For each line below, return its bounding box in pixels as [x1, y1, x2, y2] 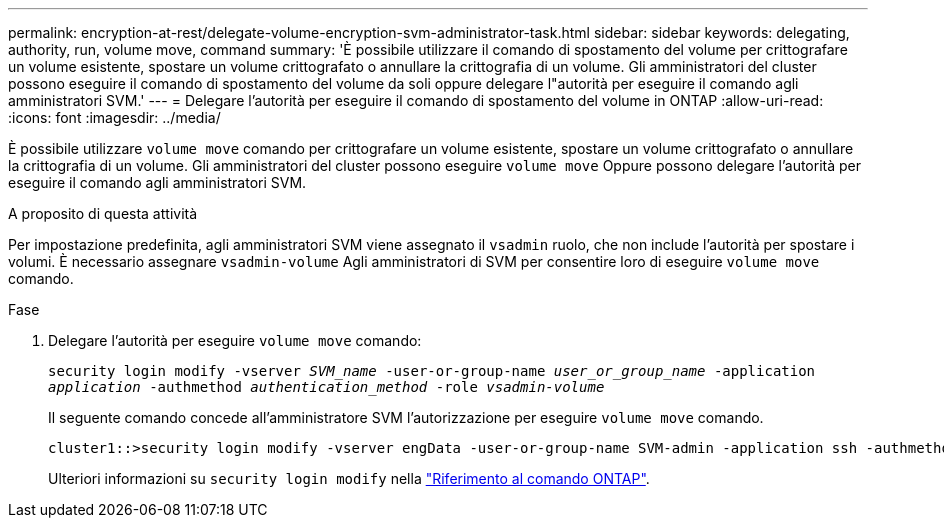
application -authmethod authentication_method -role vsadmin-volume [48, 379, 605, 395]
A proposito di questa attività [8, 205, 198, 222]
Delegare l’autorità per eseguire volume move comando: [48, 332, 422, 349]
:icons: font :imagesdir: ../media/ [8, 109, 221, 126]
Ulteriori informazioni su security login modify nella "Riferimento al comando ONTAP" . [48, 470, 650, 487]
